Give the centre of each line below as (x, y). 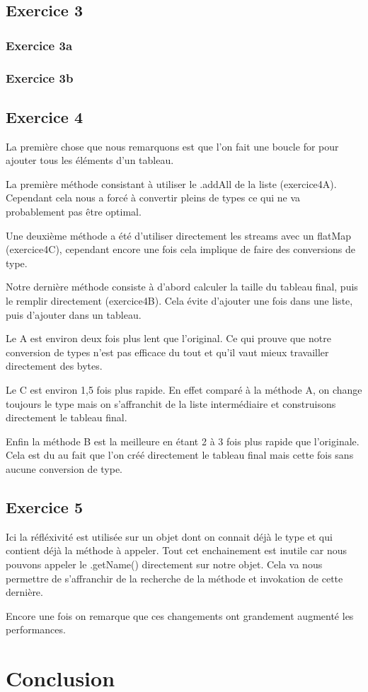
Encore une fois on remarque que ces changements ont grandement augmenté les (180, 615)
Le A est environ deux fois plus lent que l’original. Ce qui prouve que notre (168, 338)
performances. (36, 629)
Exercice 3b (40, 77)
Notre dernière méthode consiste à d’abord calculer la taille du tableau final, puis (182, 287)
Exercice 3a (39, 45)
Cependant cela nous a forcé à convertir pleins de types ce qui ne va (153, 198)
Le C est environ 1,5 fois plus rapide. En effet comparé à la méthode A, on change (184, 389)
